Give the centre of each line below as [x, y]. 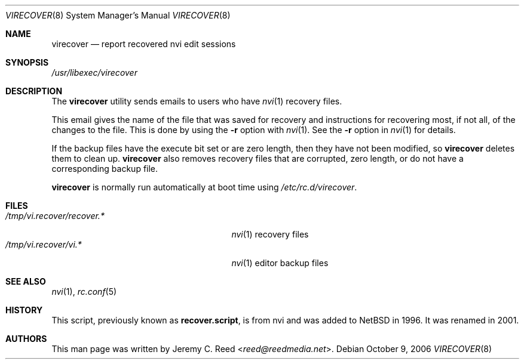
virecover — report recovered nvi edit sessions [144, 44]
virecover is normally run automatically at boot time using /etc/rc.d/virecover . [204, 187]
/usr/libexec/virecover [94, 73]
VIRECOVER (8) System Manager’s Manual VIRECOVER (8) [118, 15]
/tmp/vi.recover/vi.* [44, 244]
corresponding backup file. [105, 169]
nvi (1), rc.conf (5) [84, 291]
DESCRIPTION [34, 91]
